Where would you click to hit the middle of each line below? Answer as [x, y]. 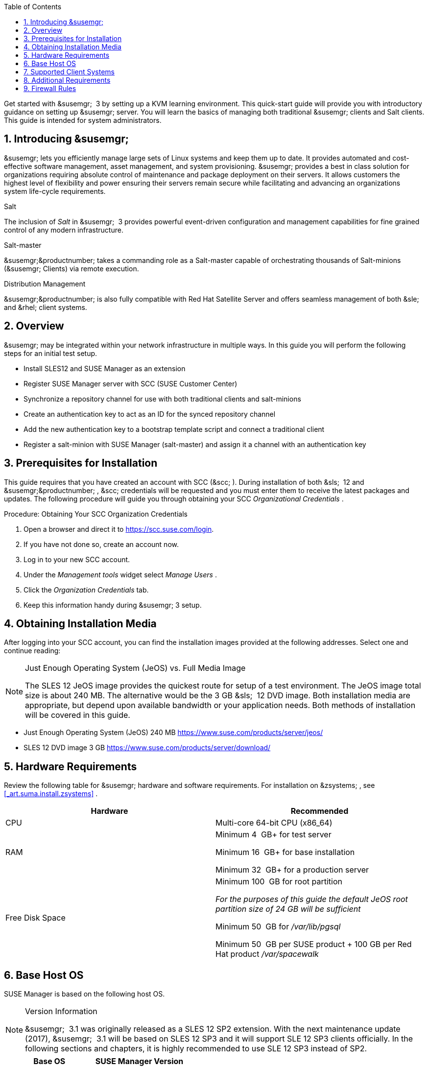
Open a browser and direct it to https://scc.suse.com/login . [119, 529]
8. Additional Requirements [67, 80]
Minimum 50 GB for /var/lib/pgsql [278, 927]
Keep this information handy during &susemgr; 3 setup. [113, 605]
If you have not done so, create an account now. [101, 544]
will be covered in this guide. [78, 715]
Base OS [49, 1061]
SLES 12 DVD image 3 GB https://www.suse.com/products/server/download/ [147, 748]
